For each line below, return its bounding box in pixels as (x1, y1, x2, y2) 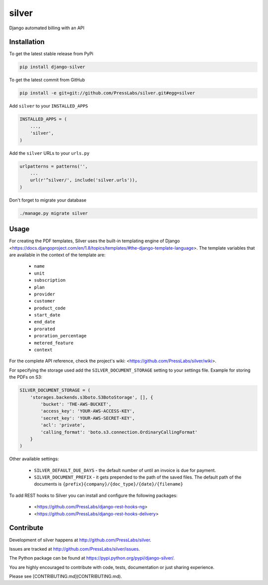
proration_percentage (34, 333, 87, 339)
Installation (9, 38, 45, 46)
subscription (34, 278, 66, 283)
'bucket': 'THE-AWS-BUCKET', (40, 401, 112, 407)
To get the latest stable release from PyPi (9, 51, 94, 57)
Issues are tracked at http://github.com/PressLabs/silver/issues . (9, 546, 140, 552)
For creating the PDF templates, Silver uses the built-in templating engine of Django (9, 238, 180, 244)
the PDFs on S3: (9, 374, 42, 380)
